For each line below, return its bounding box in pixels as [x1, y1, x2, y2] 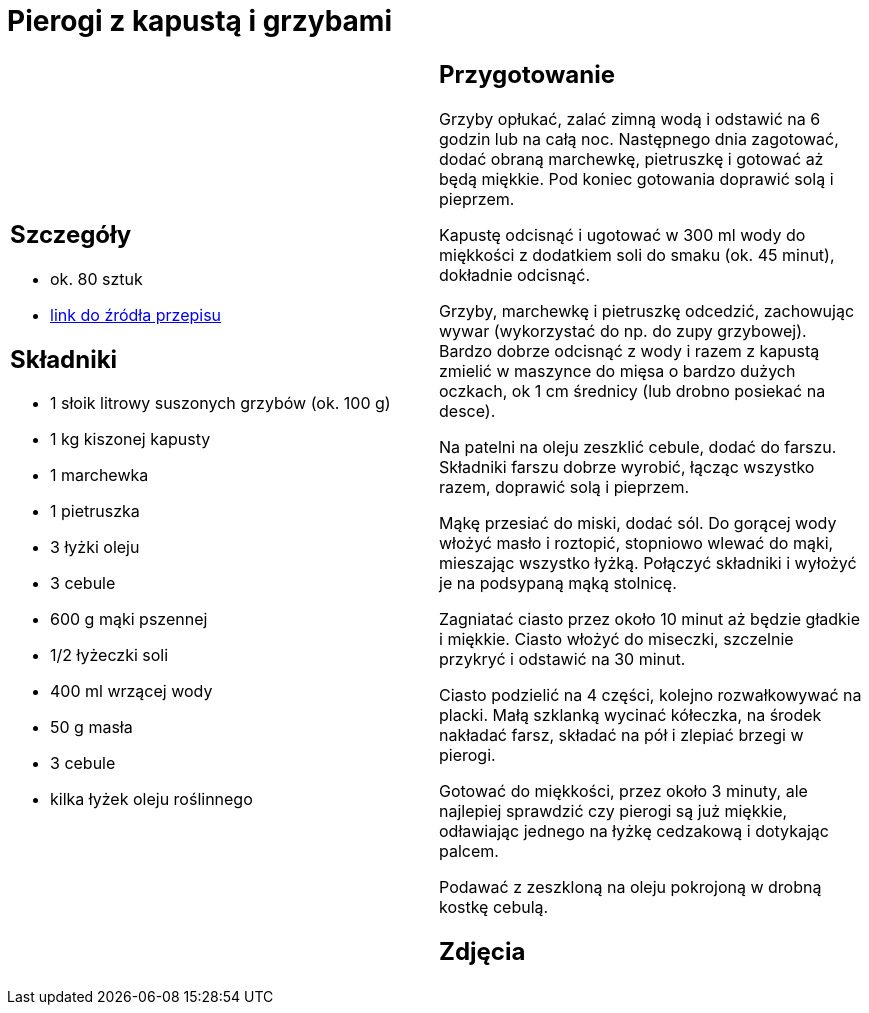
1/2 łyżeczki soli [50, 645, 169, 666]
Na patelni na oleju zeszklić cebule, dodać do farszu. [439, 436, 837, 457]
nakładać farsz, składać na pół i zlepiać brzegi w [439, 724, 804, 745]
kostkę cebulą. [439, 896, 549, 917]
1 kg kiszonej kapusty [50, 429, 211, 450]
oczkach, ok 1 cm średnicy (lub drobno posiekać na [439, 380, 826, 401]
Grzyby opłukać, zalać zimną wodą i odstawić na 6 [439, 108, 821, 129]
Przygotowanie [439, 59, 615, 89]
